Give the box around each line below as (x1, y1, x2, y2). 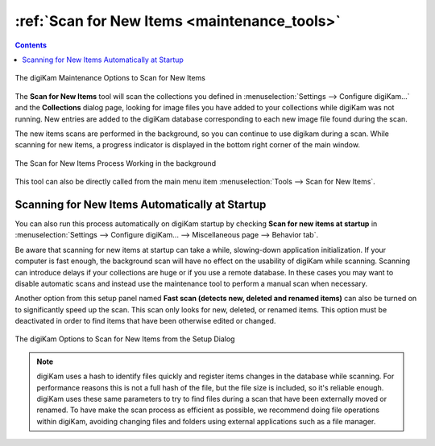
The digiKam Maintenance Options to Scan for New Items (14, 73, 205, 83)
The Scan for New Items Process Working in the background (14, 158, 217, 168)
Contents (14, 40, 48, 50)
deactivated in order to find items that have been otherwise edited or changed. (14, 316, 276, 326)
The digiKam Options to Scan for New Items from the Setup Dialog (14, 334, 235, 344)
